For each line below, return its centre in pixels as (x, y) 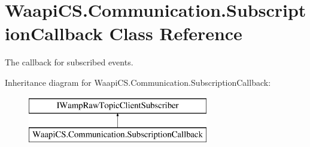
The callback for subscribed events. (69, 62)
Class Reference (176, 33)
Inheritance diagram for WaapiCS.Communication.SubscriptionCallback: (138, 82)
